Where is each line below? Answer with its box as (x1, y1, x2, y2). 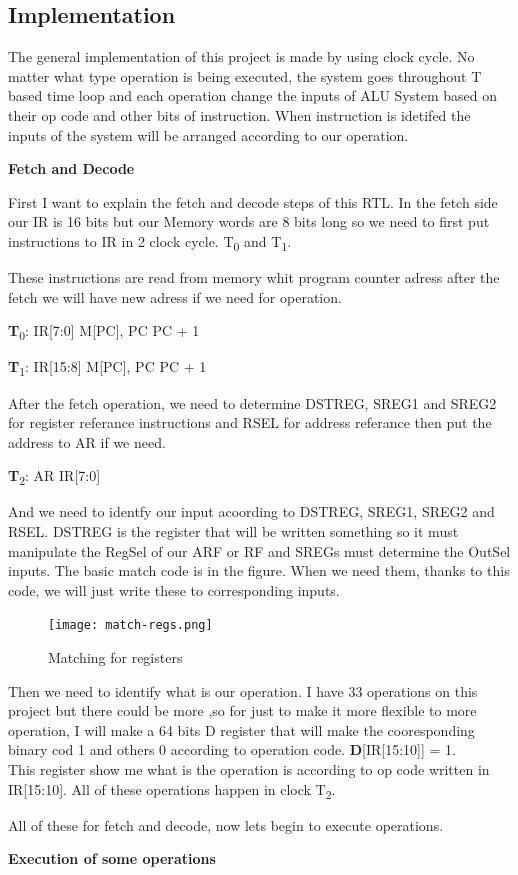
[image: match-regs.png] (48, 618, 213, 633)
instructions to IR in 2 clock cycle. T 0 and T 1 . (8, 230, 292, 254)
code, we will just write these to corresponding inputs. (8, 579, 340, 600)
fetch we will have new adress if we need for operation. (8, 286, 342, 307)
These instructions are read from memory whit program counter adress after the (8, 267, 500, 288)
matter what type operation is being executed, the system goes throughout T (8, 65, 482, 86)
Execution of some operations (8, 848, 216, 869)
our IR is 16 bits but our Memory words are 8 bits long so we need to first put (8, 211, 490, 232)
